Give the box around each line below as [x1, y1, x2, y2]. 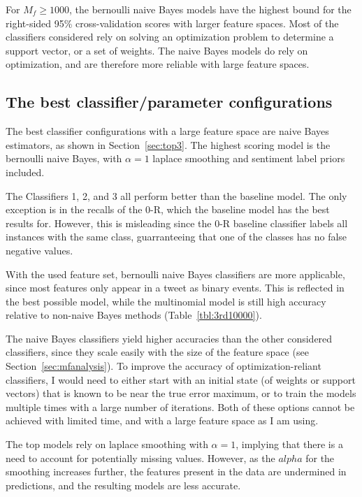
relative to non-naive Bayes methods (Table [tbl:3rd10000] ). [6, 308, 262, 322]
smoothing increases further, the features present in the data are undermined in [6, 464, 347, 479]
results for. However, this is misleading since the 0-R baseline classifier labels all [6, 215, 348, 230]
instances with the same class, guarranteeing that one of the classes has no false [6, 229, 347, 244]
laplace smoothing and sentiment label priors [152, 151, 345, 166]
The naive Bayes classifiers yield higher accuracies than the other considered [6, 331, 333, 345]
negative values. [6, 243, 73, 257]
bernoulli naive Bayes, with [6, 151, 122, 166]
